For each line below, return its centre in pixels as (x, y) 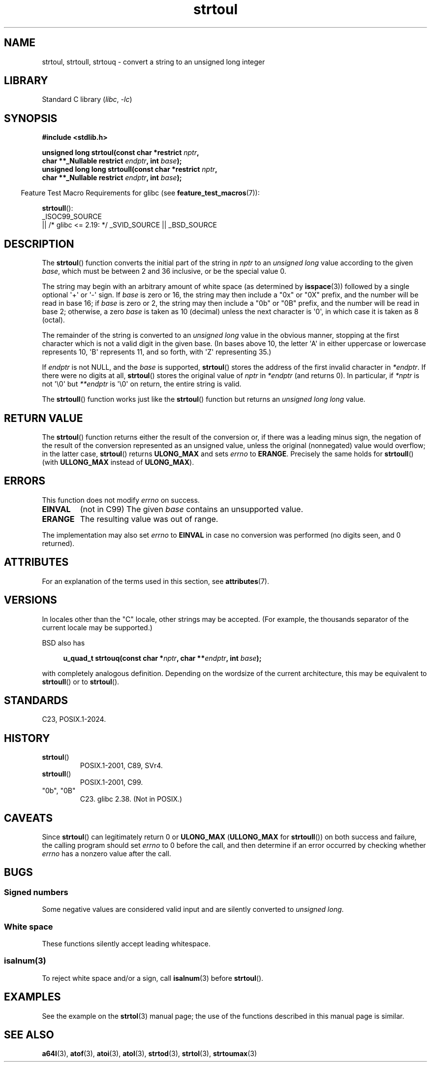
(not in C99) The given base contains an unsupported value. (191, 509)
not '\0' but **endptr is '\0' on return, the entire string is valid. (142, 384)
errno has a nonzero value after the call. (107, 854)
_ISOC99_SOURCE (72, 217)
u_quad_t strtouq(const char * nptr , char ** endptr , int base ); (162, 658)
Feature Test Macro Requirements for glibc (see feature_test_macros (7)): (140, 193)
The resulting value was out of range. (149, 519)
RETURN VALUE (44, 418)
